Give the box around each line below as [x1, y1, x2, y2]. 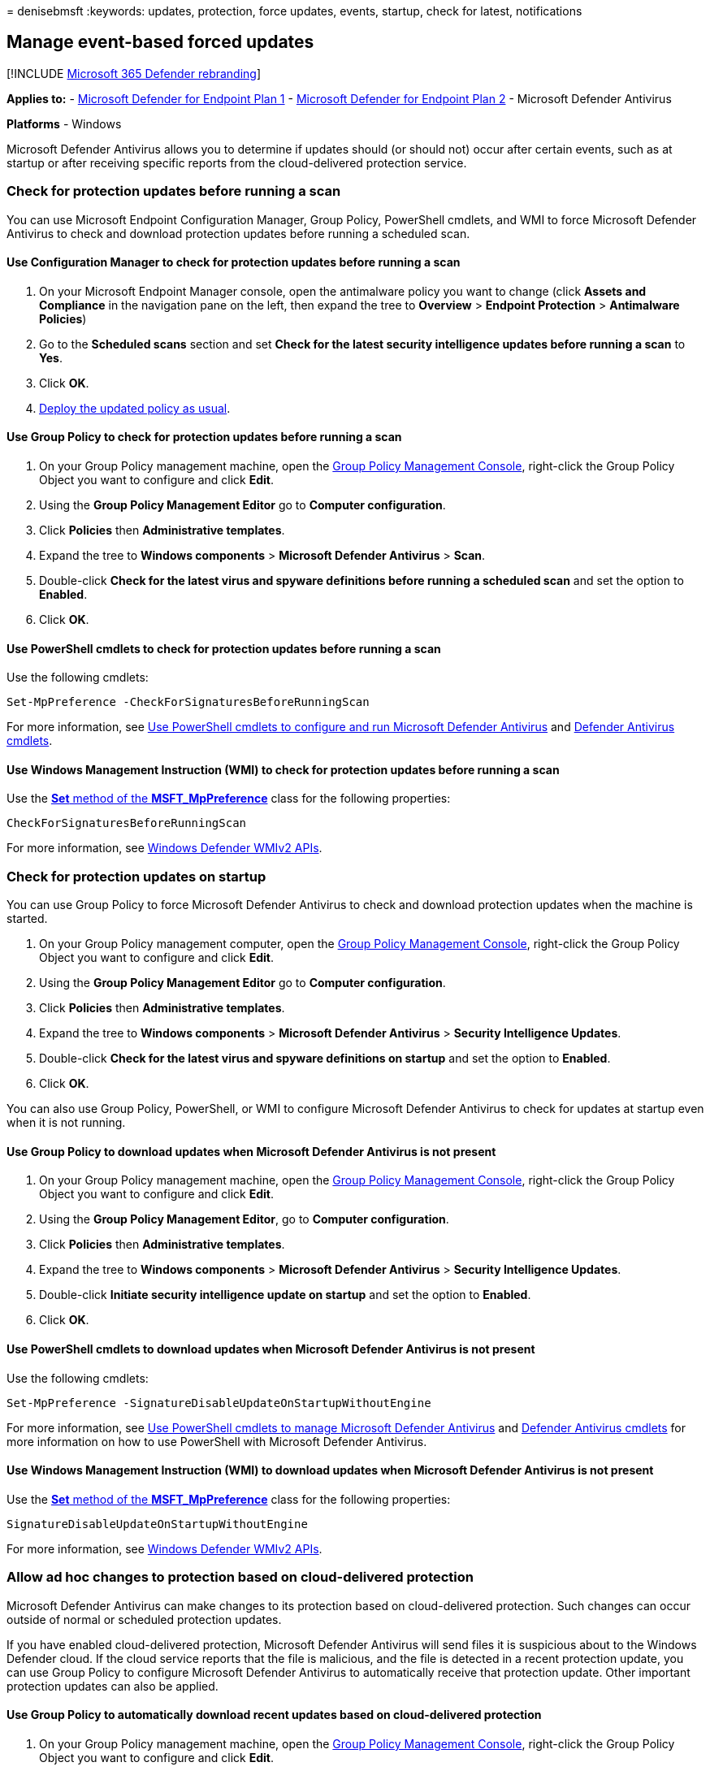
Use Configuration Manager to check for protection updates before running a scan [6, 255, 461, 270]
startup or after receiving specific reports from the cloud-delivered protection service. [6, 155, 467, 170]
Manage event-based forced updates [6, 32, 314, 53]
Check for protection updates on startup [6, 868, 266, 885]
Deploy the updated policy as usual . [39, 401, 231, 415]
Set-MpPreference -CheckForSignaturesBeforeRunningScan [6, 695, 370, 709]
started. [6, 911, 48, 926]
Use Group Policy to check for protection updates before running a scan [6, 430, 402, 444]
